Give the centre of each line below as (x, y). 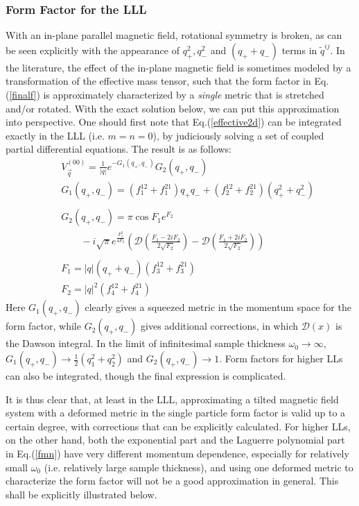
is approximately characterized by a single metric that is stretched (184, 94)
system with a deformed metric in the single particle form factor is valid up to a (176, 413)
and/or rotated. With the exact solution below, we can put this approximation (173, 108)
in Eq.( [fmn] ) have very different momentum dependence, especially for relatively (177, 453)
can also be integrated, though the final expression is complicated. (146, 376)
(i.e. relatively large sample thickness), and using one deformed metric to (199, 467)
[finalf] (23, 94)
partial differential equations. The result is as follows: (119, 149)
